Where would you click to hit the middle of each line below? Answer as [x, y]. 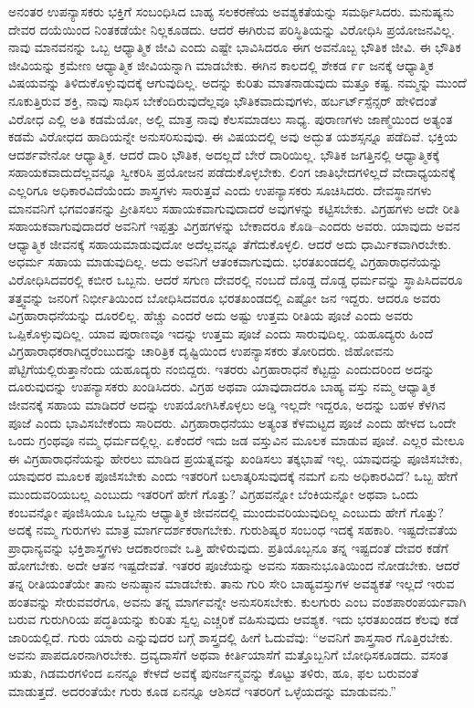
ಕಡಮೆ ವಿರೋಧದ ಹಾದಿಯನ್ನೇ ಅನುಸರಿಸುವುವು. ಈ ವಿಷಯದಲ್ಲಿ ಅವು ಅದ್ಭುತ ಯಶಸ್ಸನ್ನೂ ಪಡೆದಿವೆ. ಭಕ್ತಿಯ [233, 136]
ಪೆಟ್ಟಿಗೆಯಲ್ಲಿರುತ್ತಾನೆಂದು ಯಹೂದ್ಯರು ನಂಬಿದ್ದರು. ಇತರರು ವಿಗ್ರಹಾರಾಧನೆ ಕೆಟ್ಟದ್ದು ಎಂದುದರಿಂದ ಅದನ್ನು [221, 368]
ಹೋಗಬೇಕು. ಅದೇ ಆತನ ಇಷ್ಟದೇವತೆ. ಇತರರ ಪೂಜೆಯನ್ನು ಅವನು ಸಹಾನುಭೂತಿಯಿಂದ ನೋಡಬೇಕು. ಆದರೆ [234, 565]
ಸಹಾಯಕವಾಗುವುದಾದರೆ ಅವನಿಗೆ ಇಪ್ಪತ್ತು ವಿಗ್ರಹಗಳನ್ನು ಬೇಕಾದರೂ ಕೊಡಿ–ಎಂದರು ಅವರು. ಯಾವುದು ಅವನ [234, 226]
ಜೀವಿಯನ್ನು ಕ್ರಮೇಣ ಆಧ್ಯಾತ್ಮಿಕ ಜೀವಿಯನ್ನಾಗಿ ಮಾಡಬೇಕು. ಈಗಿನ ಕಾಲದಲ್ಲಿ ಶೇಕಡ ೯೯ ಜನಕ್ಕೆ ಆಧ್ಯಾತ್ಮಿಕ [221, 64]
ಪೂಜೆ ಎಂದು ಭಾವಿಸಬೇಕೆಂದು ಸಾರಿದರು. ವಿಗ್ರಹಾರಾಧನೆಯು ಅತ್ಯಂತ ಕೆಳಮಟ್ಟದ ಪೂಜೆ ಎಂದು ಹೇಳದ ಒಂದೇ [232, 422]
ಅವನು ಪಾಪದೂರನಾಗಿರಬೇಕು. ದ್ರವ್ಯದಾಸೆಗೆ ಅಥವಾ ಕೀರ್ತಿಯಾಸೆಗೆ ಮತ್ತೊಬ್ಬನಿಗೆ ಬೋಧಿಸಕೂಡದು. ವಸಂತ [228, 655]
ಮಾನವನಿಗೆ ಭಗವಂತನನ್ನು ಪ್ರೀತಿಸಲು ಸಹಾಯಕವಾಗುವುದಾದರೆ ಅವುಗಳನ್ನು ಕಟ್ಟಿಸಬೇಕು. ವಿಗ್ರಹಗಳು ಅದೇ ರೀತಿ [234, 208]
